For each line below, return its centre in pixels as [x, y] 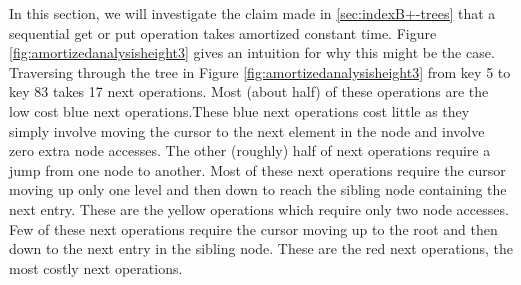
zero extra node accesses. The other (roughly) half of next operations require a [250, 150]
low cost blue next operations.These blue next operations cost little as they [239, 110]
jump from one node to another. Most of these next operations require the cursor [257, 169]
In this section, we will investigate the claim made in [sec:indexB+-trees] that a [252, 13]
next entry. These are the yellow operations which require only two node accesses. [259, 208]
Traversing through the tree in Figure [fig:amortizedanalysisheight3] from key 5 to [260, 71]
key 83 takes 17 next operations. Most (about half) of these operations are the [249, 91]
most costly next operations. [96, 267]
